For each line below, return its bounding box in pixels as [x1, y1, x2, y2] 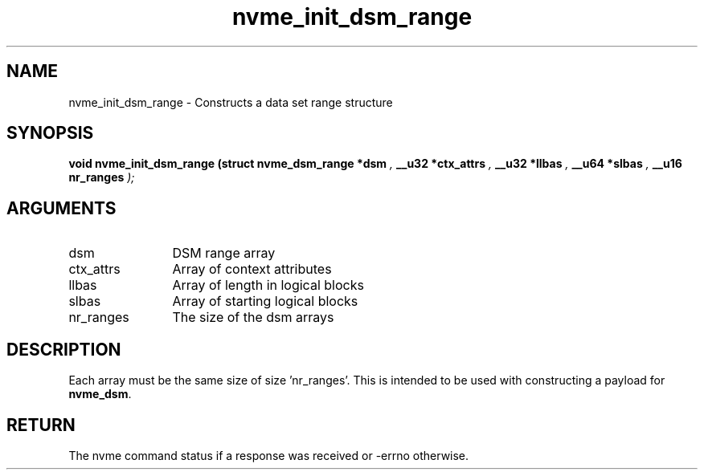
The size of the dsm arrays [172, 309, 334, 326]
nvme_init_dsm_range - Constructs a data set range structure [68, 95, 393, 109]
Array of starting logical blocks [172, 293, 358, 310]
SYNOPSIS [6, 123, 94, 144]
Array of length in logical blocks [172, 277, 364, 294]
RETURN [6, 414, 76, 435]
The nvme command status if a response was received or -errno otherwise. [68, 448, 469, 462]
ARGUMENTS [6, 197, 117, 218]
